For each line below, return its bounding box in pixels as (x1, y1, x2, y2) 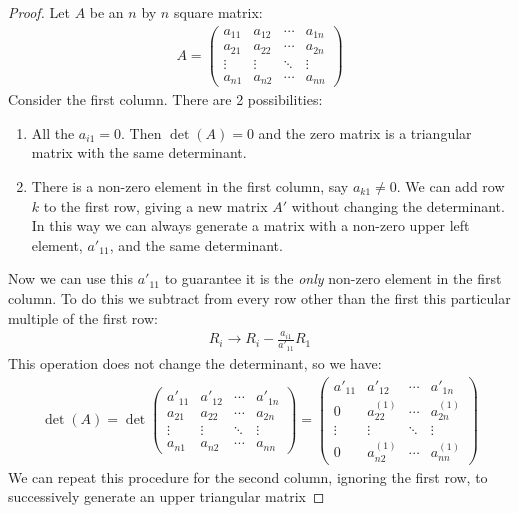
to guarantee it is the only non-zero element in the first (164, 268, 502, 289)
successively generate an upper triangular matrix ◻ (8, 486, 325, 507)
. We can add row (396, 175, 505, 196)
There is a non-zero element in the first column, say (31, 175, 349, 196)
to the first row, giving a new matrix (43, 195, 268, 216)
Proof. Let (8, 2, 70, 22)
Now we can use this (8, 268, 133, 289)
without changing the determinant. (291, 195, 505, 216)
